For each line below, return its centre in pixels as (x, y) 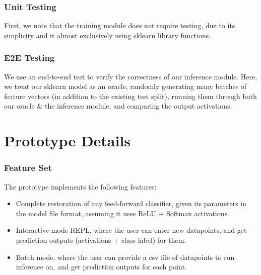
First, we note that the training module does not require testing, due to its (120, 25)
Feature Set (28, 168)
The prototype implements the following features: (80, 186)
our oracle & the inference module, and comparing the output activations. (118, 106)
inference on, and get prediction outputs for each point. (101, 267)
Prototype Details (68, 141)
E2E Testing (29, 58)
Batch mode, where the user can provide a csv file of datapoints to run (125, 257)
